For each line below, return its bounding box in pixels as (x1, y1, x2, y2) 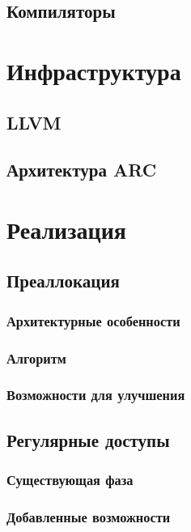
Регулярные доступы (6, 427, 170, 452)
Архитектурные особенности (6, 310, 180, 330)
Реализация (6, 212, 126, 245)
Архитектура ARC (6, 157, 157, 182)
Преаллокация (6, 268, 120, 293)
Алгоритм (6, 347, 66, 368)
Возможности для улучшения (6, 385, 185, 405)
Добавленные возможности (6, 506, 171, 526)
